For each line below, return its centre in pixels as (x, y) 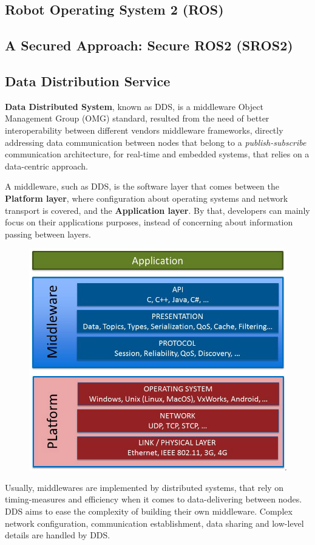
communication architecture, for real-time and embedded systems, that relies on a (157, 154)
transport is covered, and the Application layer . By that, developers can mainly (157, 210)
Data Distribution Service (88, 81)
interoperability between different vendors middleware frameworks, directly (144, 130)
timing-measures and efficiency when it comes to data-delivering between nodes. (154, 499)
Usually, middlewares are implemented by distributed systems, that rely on (144, 487)
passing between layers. (48, 234)
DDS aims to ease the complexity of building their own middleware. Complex (149, 511)
